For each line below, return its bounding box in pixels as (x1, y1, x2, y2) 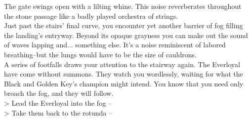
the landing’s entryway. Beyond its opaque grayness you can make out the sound (4, 30, 248, 40)
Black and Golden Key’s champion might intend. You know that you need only (4, 78, 244, 88)
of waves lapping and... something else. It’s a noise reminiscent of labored (4, 40, 226, 50)
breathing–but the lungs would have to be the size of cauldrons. (4, 49, 197, 59)
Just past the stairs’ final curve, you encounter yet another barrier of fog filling (4, 20, 243, 31)
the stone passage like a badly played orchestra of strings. (4, 10, 178, 21)
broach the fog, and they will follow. (4, 88, 114, 98)
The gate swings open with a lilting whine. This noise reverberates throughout (4, 1, 242, 11)
